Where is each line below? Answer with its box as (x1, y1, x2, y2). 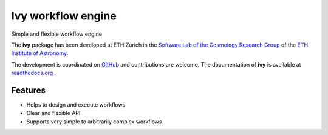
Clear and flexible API (26, 110, 81, 117)
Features (11, 85, 46, 95)
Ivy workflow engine (11, 9, 117, 22)
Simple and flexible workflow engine (11, 30, 103, 38)
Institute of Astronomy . (11, 50, 69, 57)
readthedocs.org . (11, 70, 56, 77)
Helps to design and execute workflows (26, 101, 126, 108)
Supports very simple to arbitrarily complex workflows (26, 118, 162, 125)
